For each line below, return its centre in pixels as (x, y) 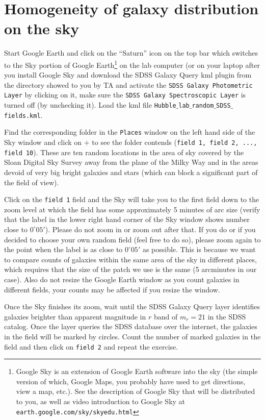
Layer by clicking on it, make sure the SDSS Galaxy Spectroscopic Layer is (125, 95)
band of (166, 316)
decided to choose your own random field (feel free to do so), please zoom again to (132, 239)
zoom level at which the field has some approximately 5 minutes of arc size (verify (132, 209)
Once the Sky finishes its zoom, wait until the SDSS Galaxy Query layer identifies (132, 306)
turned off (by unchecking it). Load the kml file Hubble (90, 105)
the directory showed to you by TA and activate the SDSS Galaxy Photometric (128, 84)
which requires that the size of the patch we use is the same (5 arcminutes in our (130, 269)
